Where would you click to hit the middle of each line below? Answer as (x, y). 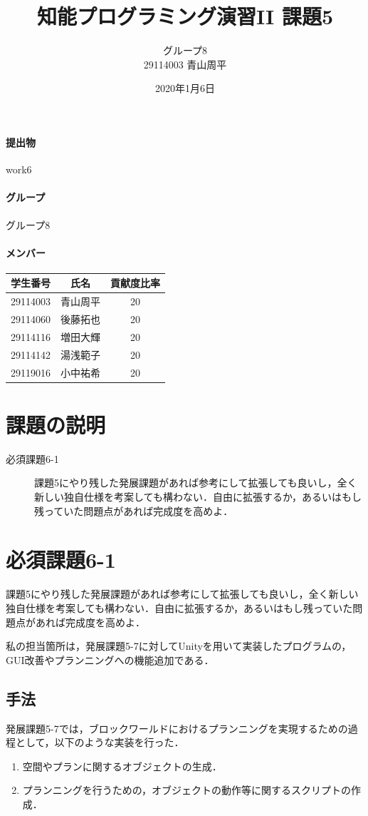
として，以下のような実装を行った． (100, 742)
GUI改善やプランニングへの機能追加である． (110, 659)
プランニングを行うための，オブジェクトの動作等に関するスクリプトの (186, 790)
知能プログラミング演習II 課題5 (185, 16)
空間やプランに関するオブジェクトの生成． (122, 766)
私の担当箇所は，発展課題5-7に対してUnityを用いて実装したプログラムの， (179, 646)
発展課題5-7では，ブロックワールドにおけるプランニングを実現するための (177, 728)
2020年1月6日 (185, 88)
